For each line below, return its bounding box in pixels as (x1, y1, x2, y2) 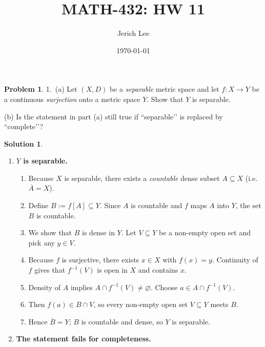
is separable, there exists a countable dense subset (64, 172, 220, 183)
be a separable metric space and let (109, 84, 219, 94)
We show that (28, 227, 72, 238)
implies (70, 281, 93, 292)
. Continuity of (212, 254, 258, 265)
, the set (235, 200, 261, 211)
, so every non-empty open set (93, 299, 188, 310)
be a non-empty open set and (159, 227, 251, 238)
